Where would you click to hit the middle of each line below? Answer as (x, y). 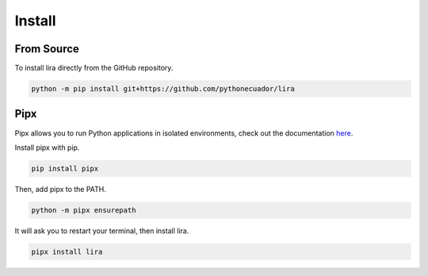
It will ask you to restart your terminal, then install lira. (102, 231)
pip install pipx (65, 168)
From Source (47, 49)
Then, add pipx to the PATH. (61, 189)
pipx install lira (67, 251)
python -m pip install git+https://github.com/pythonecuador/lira (163, 89)
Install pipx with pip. (47, 148)
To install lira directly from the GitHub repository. (94, 68)
